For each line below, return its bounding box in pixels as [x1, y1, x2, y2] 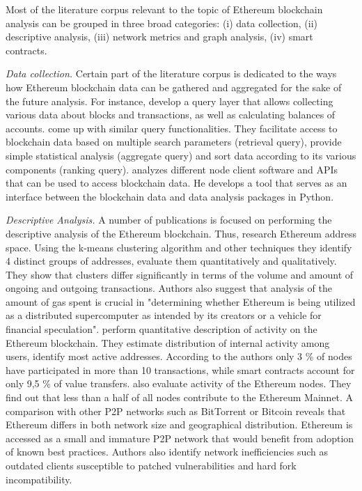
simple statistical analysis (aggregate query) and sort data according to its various [6, 148, 356, 162]
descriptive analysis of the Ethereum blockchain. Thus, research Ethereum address [6, 226, 356, 240]
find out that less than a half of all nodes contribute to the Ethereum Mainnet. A [6, 390, 354, 405]
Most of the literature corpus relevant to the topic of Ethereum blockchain [6, 2, 323, 16]
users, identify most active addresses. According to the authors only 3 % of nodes [6, 349, 352, 364]
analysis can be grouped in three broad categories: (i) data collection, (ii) [6, 15, 318, 30]
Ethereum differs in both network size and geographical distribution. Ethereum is [6, 417, 353, 432]
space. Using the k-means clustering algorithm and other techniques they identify [6, 240, 352, 254]
